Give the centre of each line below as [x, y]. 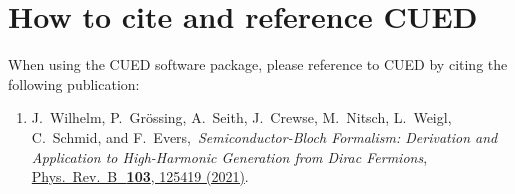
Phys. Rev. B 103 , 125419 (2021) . [140, 176]
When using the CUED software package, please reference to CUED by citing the [258, 64]
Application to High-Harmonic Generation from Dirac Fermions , [229, 156]
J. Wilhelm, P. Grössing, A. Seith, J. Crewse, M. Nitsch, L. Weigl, [241, 117]
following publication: [74, 83]
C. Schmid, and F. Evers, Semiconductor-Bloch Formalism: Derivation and [264, 136]
